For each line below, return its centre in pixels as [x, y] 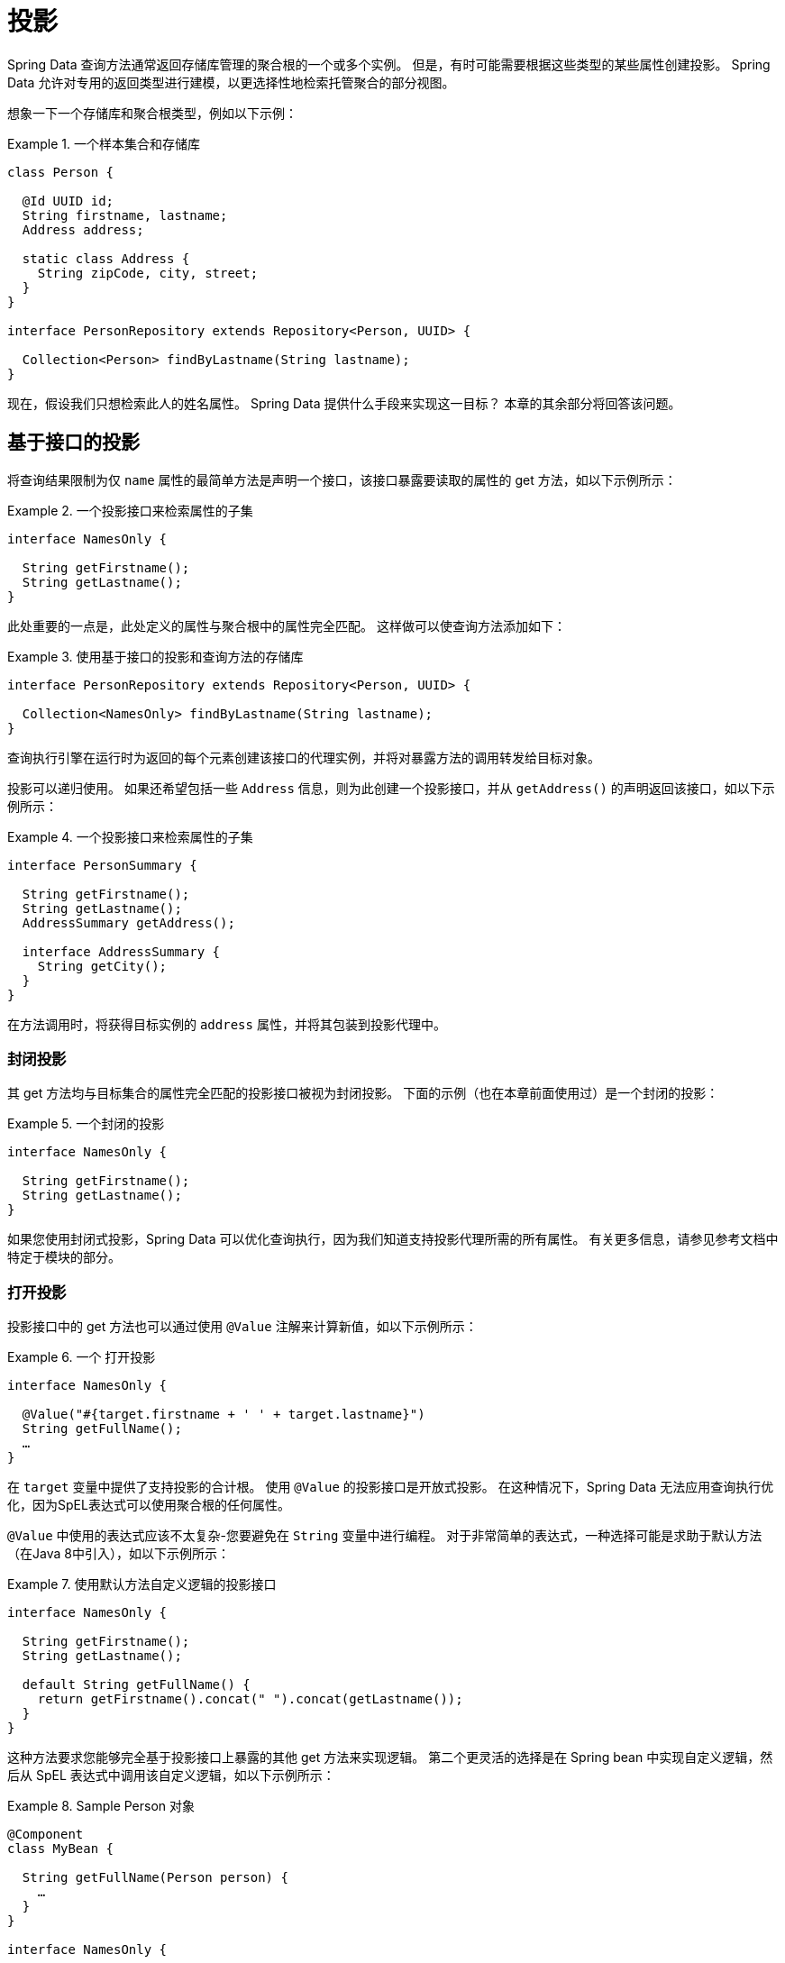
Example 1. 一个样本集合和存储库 [104, 143]
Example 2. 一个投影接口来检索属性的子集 [130, 510]
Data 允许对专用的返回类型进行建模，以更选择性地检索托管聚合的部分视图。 [231, 82]
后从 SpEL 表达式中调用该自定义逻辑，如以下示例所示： [171, 1776]
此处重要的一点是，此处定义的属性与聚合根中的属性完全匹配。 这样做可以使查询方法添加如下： [287, 625]
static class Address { [106, 258]
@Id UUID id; [68, 201]
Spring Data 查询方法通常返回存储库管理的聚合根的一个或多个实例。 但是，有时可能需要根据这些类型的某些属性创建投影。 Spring [389, 64]
